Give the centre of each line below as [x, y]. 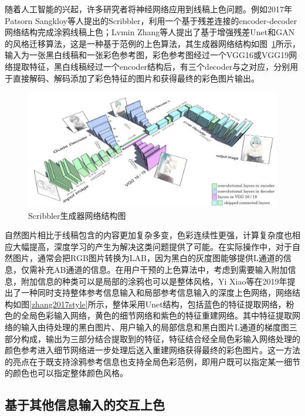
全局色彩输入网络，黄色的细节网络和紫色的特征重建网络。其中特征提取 [156, 315]
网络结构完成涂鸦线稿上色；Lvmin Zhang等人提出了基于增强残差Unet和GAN [150, 32]
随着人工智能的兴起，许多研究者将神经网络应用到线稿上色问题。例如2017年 [148, 9]
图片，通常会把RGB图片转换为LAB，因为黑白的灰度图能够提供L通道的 [148, 258]
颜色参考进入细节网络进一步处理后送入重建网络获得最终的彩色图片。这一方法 [152, 350]
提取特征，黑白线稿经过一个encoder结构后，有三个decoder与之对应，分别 [151, 66]
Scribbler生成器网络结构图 [77, 215]
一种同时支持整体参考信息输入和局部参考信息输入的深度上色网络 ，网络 [156, 292]
